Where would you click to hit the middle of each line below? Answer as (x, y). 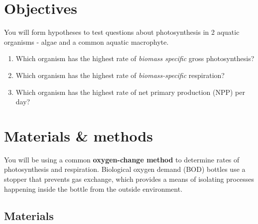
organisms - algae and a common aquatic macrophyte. (86, 41)
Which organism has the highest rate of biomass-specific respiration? (120, 75)
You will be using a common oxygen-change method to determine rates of (122, 159)
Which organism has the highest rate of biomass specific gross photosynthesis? (135, 58)
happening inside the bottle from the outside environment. (93, 188)
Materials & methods (79, 135)
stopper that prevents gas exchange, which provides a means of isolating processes (129, 179)
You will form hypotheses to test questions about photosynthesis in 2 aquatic (122, 32)
